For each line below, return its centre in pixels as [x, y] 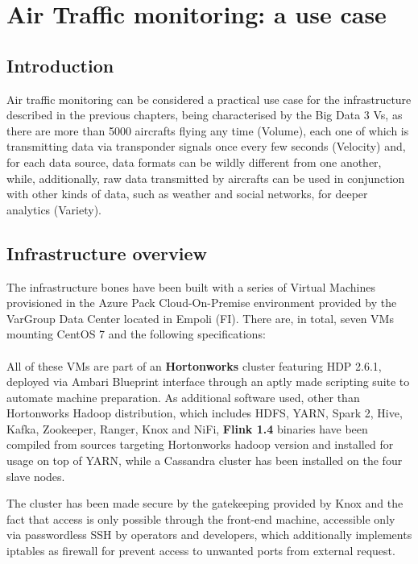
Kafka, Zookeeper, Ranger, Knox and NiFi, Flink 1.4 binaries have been [187, 428]
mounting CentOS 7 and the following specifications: [136, 334]
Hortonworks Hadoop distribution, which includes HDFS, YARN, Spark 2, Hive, [205, 413]
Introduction [60, 65]
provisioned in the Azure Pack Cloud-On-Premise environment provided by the [202, 303]
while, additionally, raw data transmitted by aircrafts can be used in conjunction [206, 178]
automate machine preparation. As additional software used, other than [183, 397]
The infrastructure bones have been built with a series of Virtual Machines [191, 286]
